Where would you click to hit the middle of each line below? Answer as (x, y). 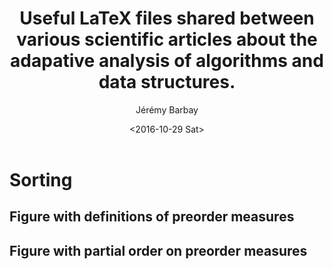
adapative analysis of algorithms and (167, 61)
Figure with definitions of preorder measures (152, 217)
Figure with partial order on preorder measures (158, 250)
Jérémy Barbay (167, 109)
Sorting (41, 179)
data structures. (167, 82)
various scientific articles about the (167, 39)
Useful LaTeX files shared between (167, 18)
